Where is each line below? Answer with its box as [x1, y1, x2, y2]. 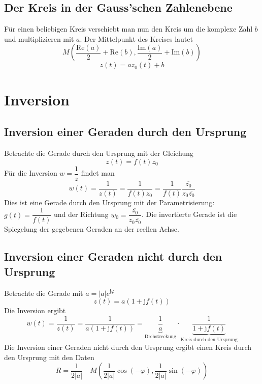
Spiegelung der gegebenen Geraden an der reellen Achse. [4, 224, 179, 234]
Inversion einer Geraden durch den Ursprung [4, 124, 247, 140]
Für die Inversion [4, 168, 57, 178]
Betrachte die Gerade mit [4, 287, 83, 298]
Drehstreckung [144, 334, 176, 339]
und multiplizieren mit [4, 33, 74, 44]
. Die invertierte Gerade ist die [141, 209, 237, 220]
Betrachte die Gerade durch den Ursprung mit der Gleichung [4, 147, 193, 158]
